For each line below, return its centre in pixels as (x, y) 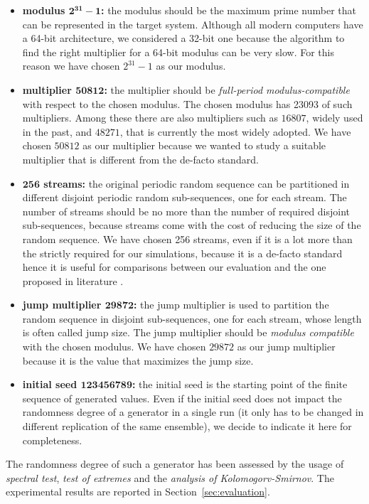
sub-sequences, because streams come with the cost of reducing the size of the (192, 225)
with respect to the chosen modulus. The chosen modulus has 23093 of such (187, 103)
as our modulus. (191, 66)
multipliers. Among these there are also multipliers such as (150, 118)
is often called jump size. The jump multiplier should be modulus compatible (188, 332)
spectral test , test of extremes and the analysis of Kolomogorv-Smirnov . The (170, 477)
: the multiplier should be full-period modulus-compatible (227, 89)
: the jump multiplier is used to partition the (231, 305)
